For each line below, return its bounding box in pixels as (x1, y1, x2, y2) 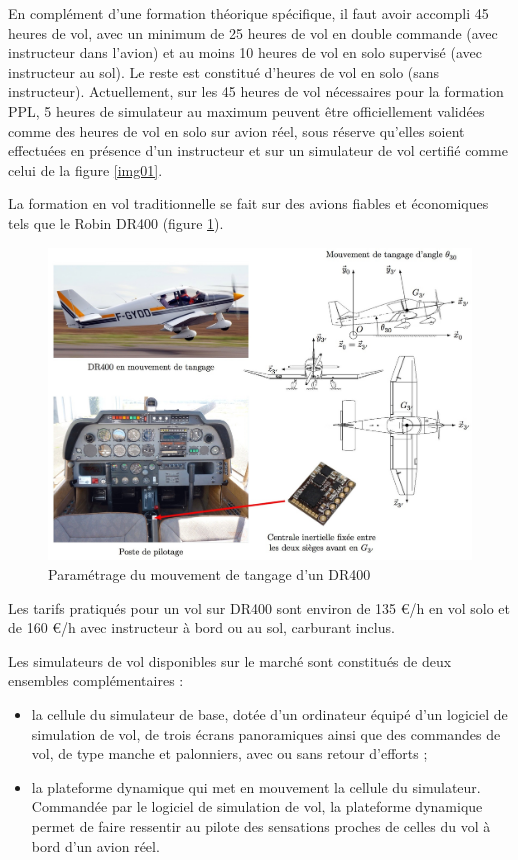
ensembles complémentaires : (8, 670, 184, 691)
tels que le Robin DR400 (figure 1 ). (8, 212, 224, 233)
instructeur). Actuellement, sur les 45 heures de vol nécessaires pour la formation (8, 81, 504, 102)
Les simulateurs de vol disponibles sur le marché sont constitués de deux (8, 650, 452, 671)
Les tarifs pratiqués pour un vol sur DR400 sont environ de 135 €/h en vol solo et (8, 597, 510, 618)
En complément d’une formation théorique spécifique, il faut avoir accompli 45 (8, 3, 489, 23)
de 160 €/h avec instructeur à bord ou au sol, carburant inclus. (8, 617, 395, 638)
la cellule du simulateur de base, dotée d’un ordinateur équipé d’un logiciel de (31, 704, 508, 725)
